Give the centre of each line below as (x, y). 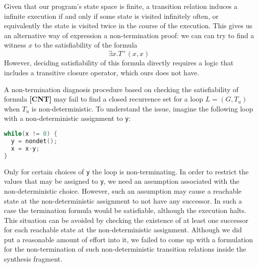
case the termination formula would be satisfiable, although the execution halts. (125, 210)
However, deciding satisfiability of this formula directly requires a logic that (119, 63)
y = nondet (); (34, 141)
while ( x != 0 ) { (31, 134)
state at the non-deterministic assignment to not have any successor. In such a (123, 200)
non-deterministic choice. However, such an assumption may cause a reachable (123, 190)
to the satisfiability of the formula (86, 45)
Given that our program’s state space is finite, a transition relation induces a (121, 6)
